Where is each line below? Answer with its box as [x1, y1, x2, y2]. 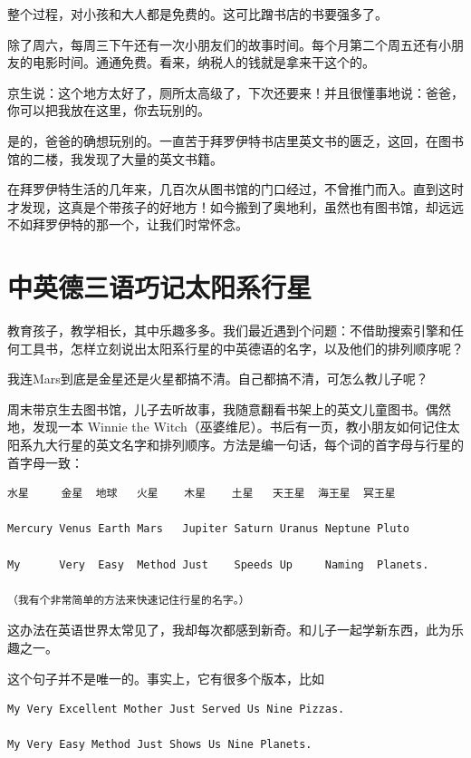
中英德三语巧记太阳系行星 [7, 268, 312, 306]
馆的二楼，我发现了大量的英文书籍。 [7, 149, 223, 168]
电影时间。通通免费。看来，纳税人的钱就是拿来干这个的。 [32, 53, 375, 72]
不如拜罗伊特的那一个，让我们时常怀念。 [7, 215, 248, 234]
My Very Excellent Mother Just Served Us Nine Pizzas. [7, 703, 345, 716]
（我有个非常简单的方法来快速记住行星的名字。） [7, 593, 250, 607]
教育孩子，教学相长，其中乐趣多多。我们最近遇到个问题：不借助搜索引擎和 [7, 321, 451, 340]
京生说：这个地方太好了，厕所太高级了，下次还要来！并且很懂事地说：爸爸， [7, 83, 464, 102]
